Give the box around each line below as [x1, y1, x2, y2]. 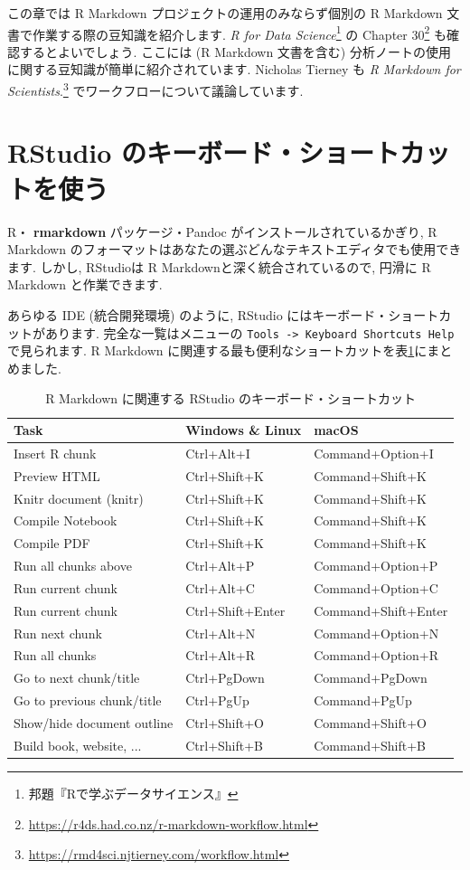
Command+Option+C [314, 578, 438, 597]
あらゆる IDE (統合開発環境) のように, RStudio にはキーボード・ [7, 305, 389, 324]
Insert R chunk [14, 443, 97, 462]
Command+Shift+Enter [314, 600, 448, 619]
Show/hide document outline [14, 713, 174, 732]
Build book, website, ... [14, 735, 142, 754]
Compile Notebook [14, 511, 117, 530]
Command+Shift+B [314, 735, 427, 754]
